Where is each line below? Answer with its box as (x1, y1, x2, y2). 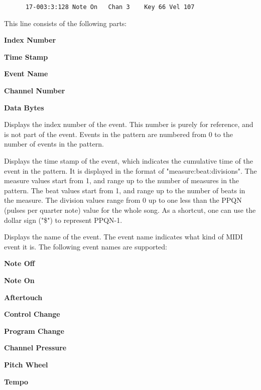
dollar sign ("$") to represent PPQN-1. (4, 214, 122, 225)
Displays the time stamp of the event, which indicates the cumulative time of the (4, 156, 253, 166)
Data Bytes (4, 102, 44, 112)
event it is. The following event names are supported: (4, 241, 168, 251)
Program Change (4, 325, 64, 336)
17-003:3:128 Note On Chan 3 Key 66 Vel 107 (25, 4, 195, 11)
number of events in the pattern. (4, 139, 104, 149)
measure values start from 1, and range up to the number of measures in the (4, 175, 239, 186)
